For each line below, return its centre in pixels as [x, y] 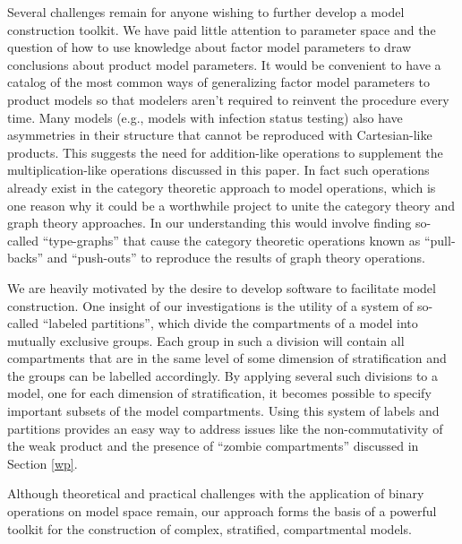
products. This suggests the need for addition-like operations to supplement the [225, 152]
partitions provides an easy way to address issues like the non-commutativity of [225, 428]
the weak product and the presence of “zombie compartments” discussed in [213, 446]
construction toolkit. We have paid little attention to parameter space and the [222, 29]
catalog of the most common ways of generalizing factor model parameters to [219, 82]
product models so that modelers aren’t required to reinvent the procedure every [228, 99]
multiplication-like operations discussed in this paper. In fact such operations [218, 170]
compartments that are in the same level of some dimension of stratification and [227, 358]
